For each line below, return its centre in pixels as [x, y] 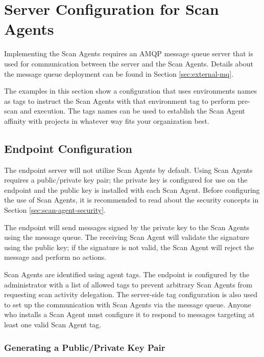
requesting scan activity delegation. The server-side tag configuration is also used [131, 294]
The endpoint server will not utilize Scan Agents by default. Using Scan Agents [128, 170]
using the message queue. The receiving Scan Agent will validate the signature [127, 237]
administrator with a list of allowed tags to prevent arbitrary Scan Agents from [128, 284]
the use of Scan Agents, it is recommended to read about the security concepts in [131, 200]
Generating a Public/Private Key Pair [85, 347]
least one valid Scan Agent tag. [53, 324]
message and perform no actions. [55, 257]
